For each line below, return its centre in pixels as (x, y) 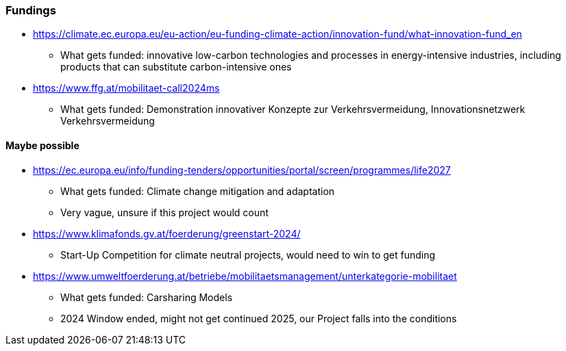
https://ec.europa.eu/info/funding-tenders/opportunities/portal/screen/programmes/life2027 (242, 170)
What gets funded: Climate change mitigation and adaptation (198, 191)
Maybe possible (42, 145)
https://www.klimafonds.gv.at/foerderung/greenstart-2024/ (167, 233)
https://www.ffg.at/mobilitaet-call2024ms (126, 88)
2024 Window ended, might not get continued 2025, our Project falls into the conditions (259, 318)
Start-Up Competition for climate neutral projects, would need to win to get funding (248, 255)
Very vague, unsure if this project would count (164, 212)
